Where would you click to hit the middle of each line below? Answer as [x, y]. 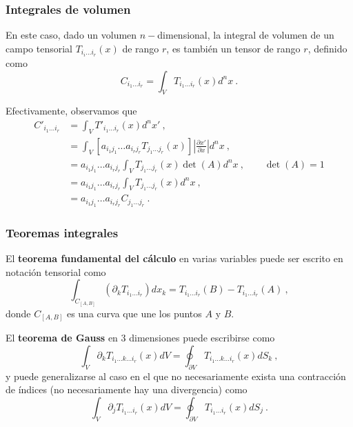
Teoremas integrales [62, 232]
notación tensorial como [56, 271]
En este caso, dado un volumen [71, 35]
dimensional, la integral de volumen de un [246, 35]
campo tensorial [39, 48]
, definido [327, 48]
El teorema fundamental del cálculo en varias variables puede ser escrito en [174, 258]
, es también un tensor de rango [233, 48]
